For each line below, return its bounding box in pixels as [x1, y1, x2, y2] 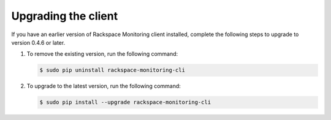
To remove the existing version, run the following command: [26, 50, 178, 58]
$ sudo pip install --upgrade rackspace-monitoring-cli [39, 99, 211, 106]
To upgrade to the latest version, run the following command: [26, 83, 181, 90]
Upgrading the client [11, 9, 118, 23]
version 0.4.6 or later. [11, 39, 66, 46]
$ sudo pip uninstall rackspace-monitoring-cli [39, 67, 185, 73]
